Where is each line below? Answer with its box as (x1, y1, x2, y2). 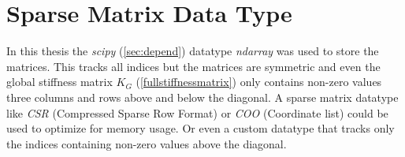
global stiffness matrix (6, 73, 113, 90)
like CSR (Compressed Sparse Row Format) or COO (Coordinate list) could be (6, 104, 388, 121)
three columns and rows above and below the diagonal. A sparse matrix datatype (6, 88, 399, 105)
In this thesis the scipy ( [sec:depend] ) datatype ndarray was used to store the (6, 43, 379, 59)
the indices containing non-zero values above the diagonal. (6, 135, 287, 151)
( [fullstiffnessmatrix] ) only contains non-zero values (136, 73, 382, 90)
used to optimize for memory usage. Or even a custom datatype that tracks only (6, 120, 395, 136)
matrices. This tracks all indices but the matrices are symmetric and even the (6, 58, 381, 74)
